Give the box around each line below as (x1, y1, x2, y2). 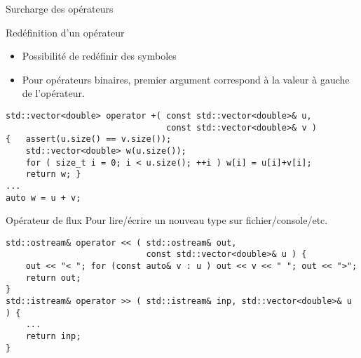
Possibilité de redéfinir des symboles (22, 48, 177, 63)
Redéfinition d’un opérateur (6, 25, 125, 39)
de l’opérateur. (22, 86, 85, 100)
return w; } (25, 169, 81, 180)
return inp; (25, 331, 81, 342)
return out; (25, 272, 81, 283)
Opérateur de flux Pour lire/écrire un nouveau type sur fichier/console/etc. (6, 213, 328, 227)
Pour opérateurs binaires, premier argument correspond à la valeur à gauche (22, 72, 350, 86)
